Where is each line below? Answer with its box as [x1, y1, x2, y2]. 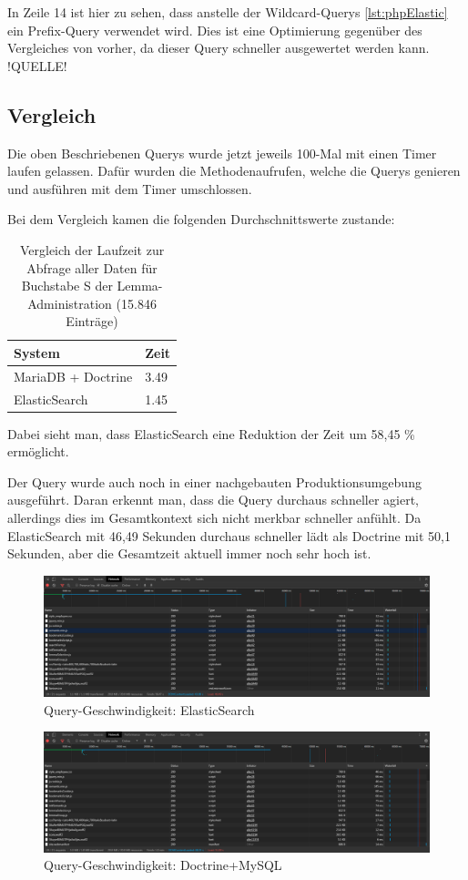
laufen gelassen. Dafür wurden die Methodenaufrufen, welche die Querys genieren [7, 161, 461, 180]
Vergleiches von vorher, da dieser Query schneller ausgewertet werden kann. [7, 38, 430, 57]
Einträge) [66, 312, 118, 331]
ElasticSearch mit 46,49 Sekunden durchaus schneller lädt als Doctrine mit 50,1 [7, 526, 451, 545]
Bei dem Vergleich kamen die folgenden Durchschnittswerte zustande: [7, 210, 395, 229]
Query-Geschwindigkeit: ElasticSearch [44, 700, 255, 719]
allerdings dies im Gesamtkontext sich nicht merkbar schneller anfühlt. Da [7, 508, 422, 527]
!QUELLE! [7, 56, 67, 75]
